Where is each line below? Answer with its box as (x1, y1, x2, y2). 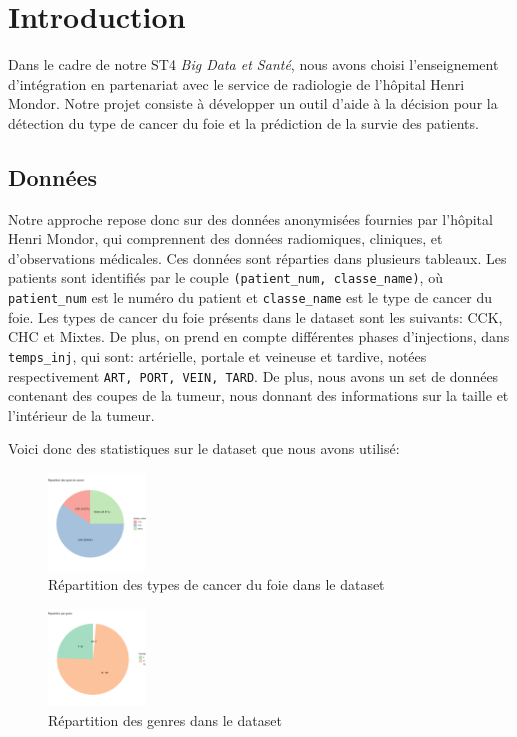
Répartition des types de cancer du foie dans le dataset (48, 574, 385, 595)
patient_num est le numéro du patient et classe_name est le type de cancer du (8, 287, 492, 308)
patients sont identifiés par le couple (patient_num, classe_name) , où (8, 267, 443, 288)
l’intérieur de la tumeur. (8, 404, 155, 425)
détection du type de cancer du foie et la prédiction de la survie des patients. (8, 112, 479, 133)
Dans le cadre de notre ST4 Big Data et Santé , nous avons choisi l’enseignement (8, 54, 499, 75)
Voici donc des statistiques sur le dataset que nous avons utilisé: (8, 438, 400, 459)
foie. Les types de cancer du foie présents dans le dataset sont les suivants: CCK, (8, 306, 503, 327)
